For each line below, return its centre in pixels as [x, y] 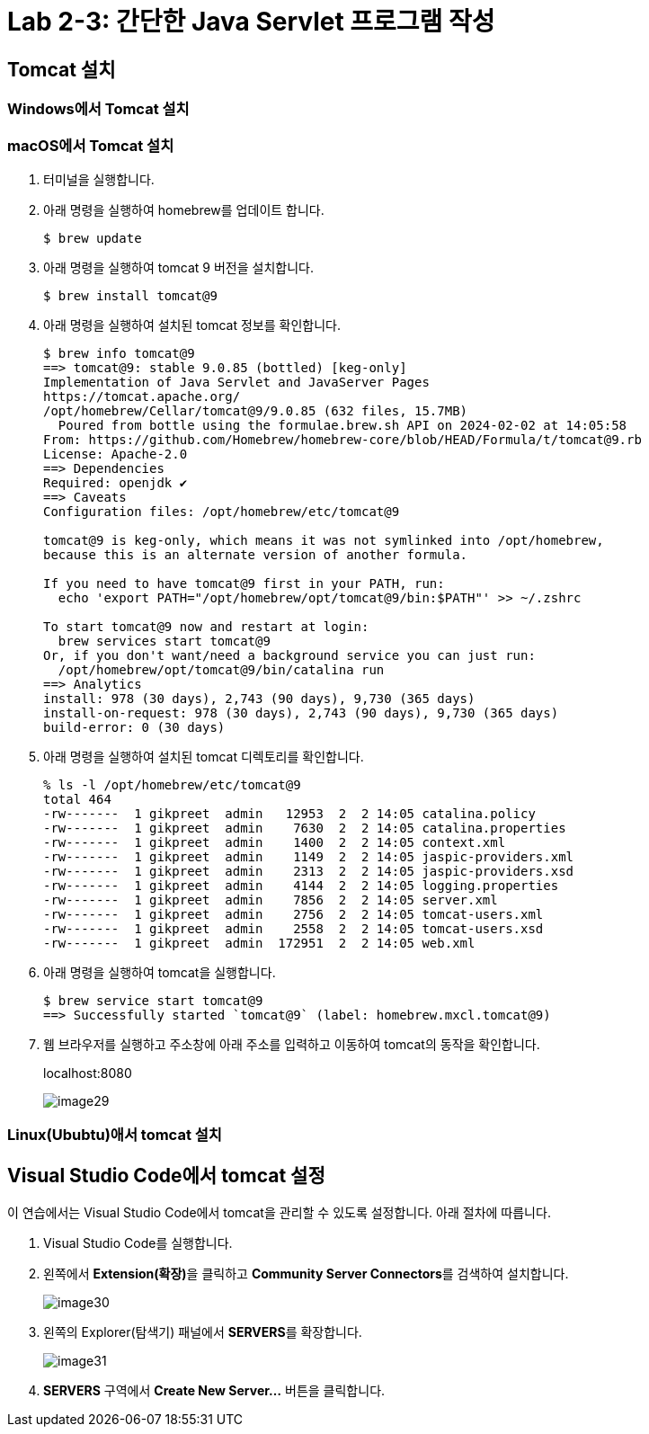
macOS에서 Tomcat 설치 [91, 145]
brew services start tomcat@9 [164, 641]
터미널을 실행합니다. [99, 179]
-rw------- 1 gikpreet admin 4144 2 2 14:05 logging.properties [301, 885]
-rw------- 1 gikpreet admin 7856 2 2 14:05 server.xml [271, 900]
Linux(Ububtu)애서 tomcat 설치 [115, 1135]
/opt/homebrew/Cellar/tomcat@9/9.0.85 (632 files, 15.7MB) [256, 410]
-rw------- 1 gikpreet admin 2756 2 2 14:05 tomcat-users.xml [293, 914]
